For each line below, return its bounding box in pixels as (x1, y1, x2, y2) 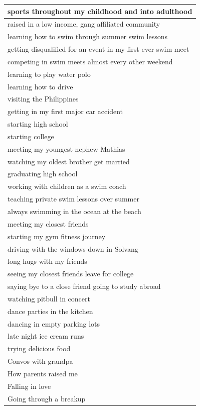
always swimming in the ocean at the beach (8, 206, 141, 216)
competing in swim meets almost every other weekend (8, 56, 173, 66)
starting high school (8, 119, 68, 129)
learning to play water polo (8, 68, 91, 79)
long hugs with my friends (8, 256, 87, 266)
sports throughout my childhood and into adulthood (8, 6, 192, 16)
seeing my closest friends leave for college (8, 268, 134, 279)
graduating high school (8, 168, 78, 179)
